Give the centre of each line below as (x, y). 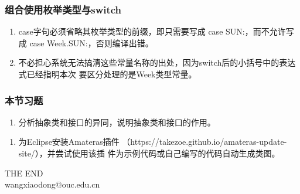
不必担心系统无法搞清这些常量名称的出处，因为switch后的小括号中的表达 (157, 62)
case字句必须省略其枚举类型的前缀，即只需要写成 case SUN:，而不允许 (152, 31)
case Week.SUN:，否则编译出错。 (91, 42)
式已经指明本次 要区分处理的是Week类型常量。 (108, 74)
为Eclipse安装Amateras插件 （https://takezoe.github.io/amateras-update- (153, 142)
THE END (24, 173)
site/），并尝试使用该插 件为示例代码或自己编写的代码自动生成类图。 (149, 153)
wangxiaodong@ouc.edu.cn (52, 184)
